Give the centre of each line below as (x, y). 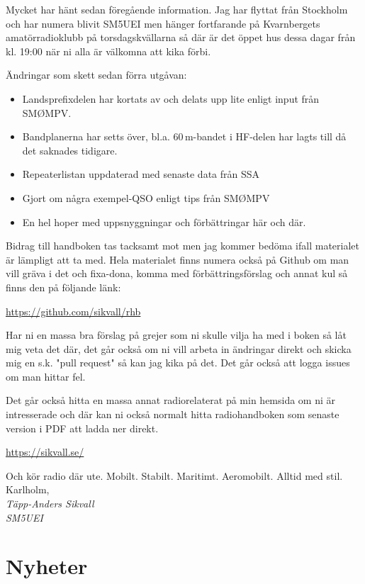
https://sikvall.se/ (45, 452)
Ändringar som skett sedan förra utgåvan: (96, 75)
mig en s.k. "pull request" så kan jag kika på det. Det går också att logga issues (178, 363)
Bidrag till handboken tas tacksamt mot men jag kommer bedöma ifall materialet (182, 246)
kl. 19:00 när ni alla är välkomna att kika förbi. (108, 51)
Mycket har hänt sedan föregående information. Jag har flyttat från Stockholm (177, 9)
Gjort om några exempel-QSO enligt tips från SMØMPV (146, 197)
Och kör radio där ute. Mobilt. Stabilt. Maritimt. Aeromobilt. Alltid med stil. (174, 475)
